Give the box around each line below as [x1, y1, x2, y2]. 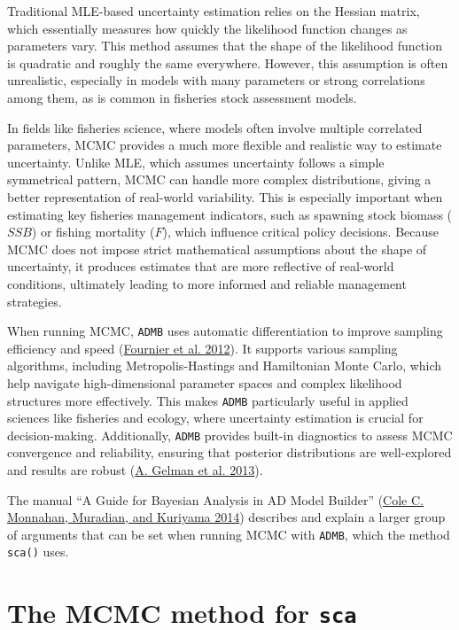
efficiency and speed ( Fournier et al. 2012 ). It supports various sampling [7, 338, 398, 357]
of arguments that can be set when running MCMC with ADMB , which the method [7, 525, 450, 543]
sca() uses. [7, 542, 69, 561]
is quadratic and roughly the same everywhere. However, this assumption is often [7, 53, 448, 72]
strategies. [7, 292, 62, 310]
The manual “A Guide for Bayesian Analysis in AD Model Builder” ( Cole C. [7, 490, 424, 509]
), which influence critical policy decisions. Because [162, 222, 440, 241]
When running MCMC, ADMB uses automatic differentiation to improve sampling [7, 322, 443, 340]
